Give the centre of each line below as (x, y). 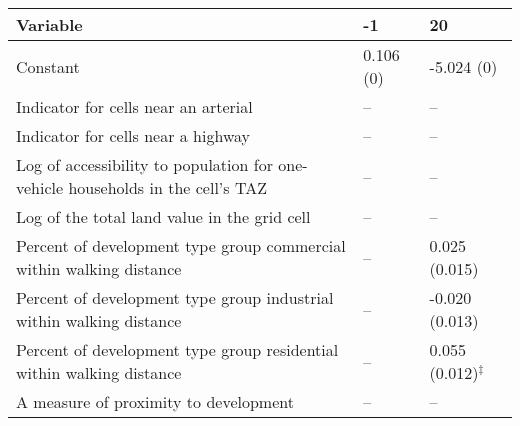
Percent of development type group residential (177, 349)
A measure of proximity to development (155, 401)
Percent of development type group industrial (175, 297)
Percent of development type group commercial (181, 245)
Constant (48, 66)
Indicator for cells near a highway (133, 135)
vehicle (40, 187)
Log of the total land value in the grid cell (163, 216)
